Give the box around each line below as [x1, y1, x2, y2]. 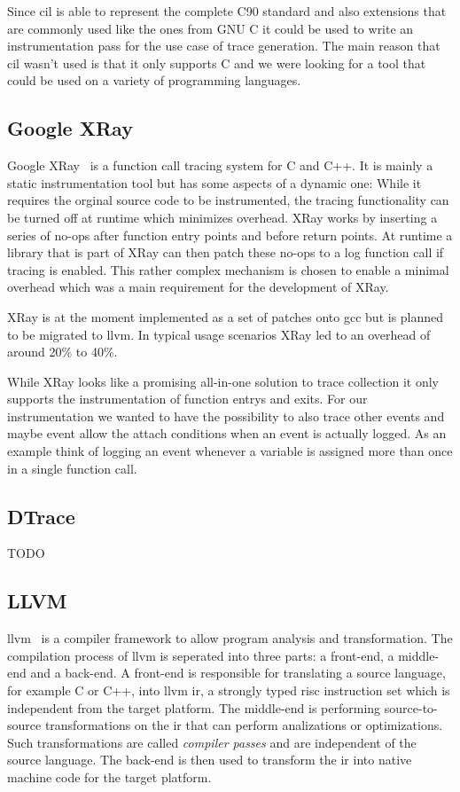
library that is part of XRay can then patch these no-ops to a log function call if [7, 243, 444, 262]
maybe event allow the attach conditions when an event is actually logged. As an [7, 424, 447, 443]
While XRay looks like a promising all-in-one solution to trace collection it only [7, 372, 440, 390]
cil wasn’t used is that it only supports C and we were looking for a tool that [7, 53, 426, 72]
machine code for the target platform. [7, 768, 212, 787]
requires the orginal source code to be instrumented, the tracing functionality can [7, 191, 449, 209]
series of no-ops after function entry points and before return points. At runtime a [7, 225, 453, 244]
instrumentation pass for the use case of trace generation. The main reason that [7, 36, 441, 55]
